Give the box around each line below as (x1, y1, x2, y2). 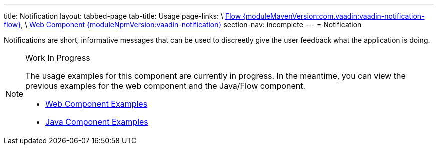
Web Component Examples (45, 99, 148, 109)
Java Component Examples (45, 117, 148, 127)
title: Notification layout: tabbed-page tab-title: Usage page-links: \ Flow (4, 12, 241, 20)
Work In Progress (25, 53, 90, 63)
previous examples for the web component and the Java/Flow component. (25, 81, 306, 91)
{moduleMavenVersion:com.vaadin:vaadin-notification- (243, 12, 425, 20)
